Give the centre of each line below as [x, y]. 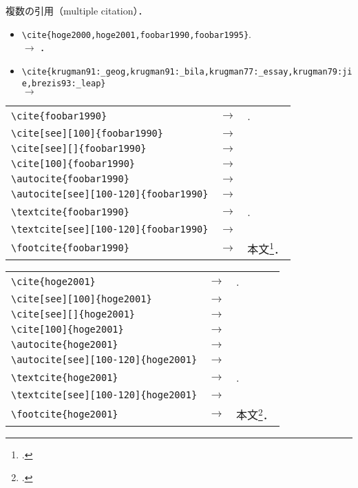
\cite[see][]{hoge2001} [73, 314]
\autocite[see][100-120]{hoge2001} [104, 360]
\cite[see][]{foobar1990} [79, 149]
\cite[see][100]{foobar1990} [87, 134]
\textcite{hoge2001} [65, 377]
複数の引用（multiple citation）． [77, 10]
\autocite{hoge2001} [65, 345]
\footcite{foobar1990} [70, 248]
